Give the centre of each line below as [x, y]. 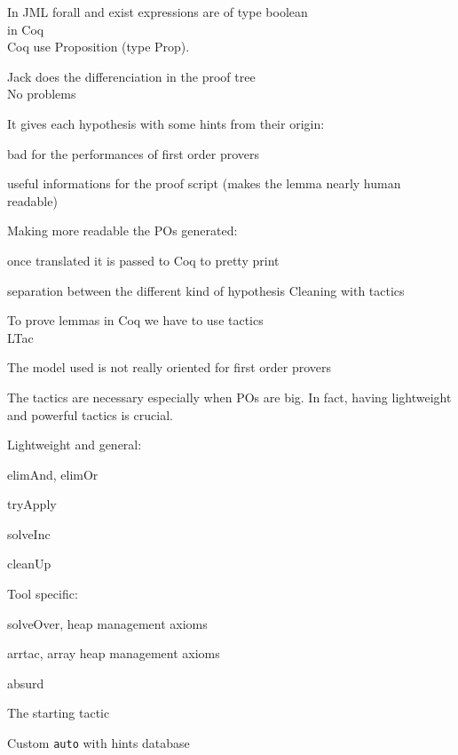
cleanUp [29, 564]
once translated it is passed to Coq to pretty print [143, 260]
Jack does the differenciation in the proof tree [131, 76]
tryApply [32, 504]
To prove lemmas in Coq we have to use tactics [135, 320]
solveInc [29, 533]
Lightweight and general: [75, 445]
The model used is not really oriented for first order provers [170, 367]
